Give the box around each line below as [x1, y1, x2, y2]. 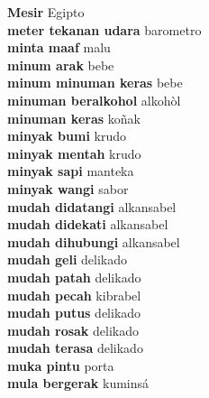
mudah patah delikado [7, 267, 141, 286]
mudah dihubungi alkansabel [7, 232, 180, 251]
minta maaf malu [7, 38, 111, 57]
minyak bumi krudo [7, 126, 127, 145]
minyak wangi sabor [7, 179, 129, 198]
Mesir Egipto [7, 3, 85, 21]
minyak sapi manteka [7, 162, 134, 180]
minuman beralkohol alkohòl [7, 90, 181, 109]
